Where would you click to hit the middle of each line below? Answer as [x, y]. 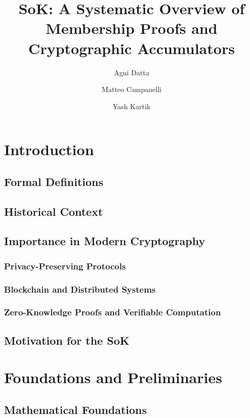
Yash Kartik [132, 106]
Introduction [49, 149]
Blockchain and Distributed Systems [80, 289]
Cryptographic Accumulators [132, 48]
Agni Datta [132, 72]
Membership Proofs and [132, 28]
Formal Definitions [54, 181]
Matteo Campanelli [132, 89]
